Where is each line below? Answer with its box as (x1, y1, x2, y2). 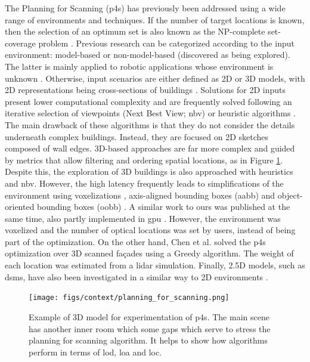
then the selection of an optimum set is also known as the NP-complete (5, 25, 265, 38)
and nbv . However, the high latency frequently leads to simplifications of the (5, 177, 284, 189)
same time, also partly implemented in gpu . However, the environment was (5, 212, 281, 224)
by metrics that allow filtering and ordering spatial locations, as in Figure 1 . (5, 153, 283, 166)
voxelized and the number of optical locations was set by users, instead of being (5, 224, 296, 236)
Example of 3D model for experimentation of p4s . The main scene (29, 310, 269, 323)
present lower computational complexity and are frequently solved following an (5, 95, 292, 107)
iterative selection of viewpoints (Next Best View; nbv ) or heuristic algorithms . (5, 107, 296, 119)
